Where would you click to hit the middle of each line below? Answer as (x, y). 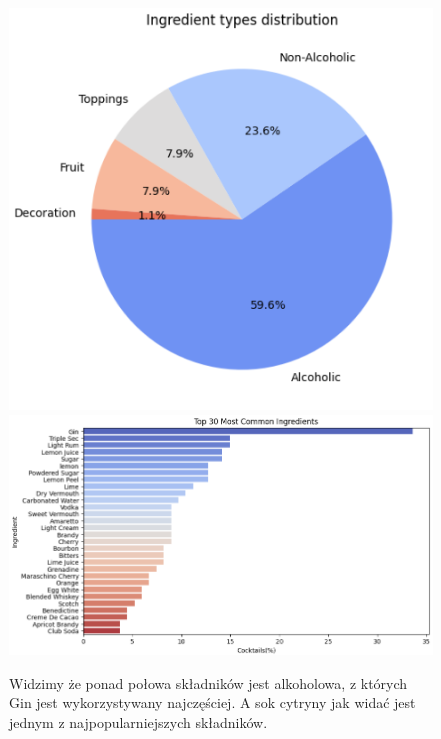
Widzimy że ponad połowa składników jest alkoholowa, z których (208, 682)
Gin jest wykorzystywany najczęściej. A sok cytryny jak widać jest (212, 702)
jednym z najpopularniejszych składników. (138, 721)
